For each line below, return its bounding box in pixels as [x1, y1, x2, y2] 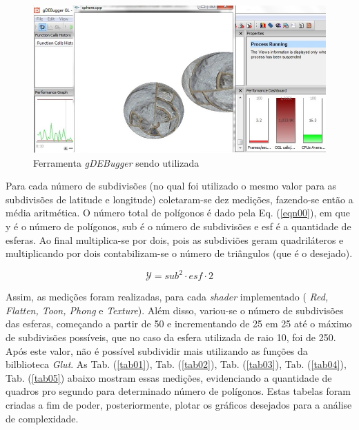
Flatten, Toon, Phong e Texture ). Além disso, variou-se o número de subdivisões [6, 303, 344, 317]
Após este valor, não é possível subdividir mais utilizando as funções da [6, 343, 308, 358]
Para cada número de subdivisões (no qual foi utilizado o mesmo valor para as [6, 178, 337, 193]
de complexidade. [6, 411, 79, 425]
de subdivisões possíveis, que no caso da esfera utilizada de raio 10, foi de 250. [6, 330, 336, 345]
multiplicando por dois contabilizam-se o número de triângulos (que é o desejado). [6, 246, 353, 260]
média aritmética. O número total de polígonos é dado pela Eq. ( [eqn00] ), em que [6, 205, 350, 220]
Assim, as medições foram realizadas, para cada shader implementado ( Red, [6, 289, 329, 304]
